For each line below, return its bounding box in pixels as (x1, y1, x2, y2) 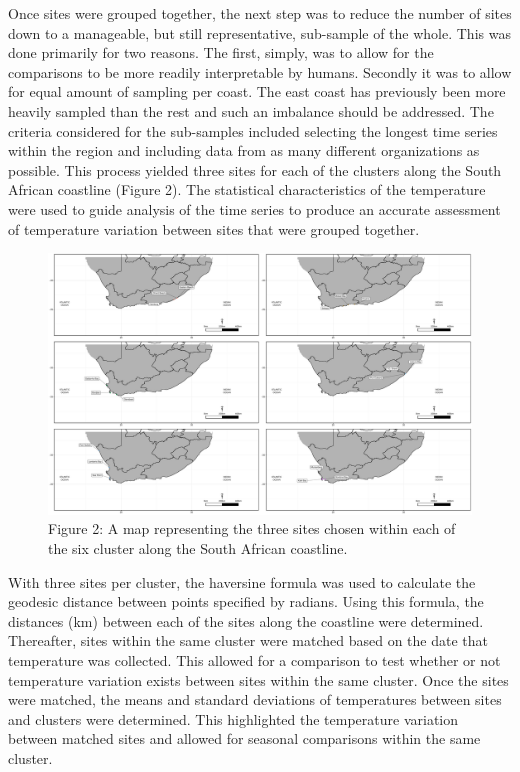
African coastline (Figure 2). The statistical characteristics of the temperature (8, 179, 486, 200)
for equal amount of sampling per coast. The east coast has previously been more (8, 81, 506, 102)
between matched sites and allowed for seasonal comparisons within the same (8, 728, 481, 749)
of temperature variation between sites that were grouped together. (8, 218, 420, 239)
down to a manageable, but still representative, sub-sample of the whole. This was (8, 22, 511, 43)
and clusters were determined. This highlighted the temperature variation (8, 708, 459, 729)
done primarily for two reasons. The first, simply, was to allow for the (8, 42, 434, 63)
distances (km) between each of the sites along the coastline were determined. (8, 610, 484, 631)
